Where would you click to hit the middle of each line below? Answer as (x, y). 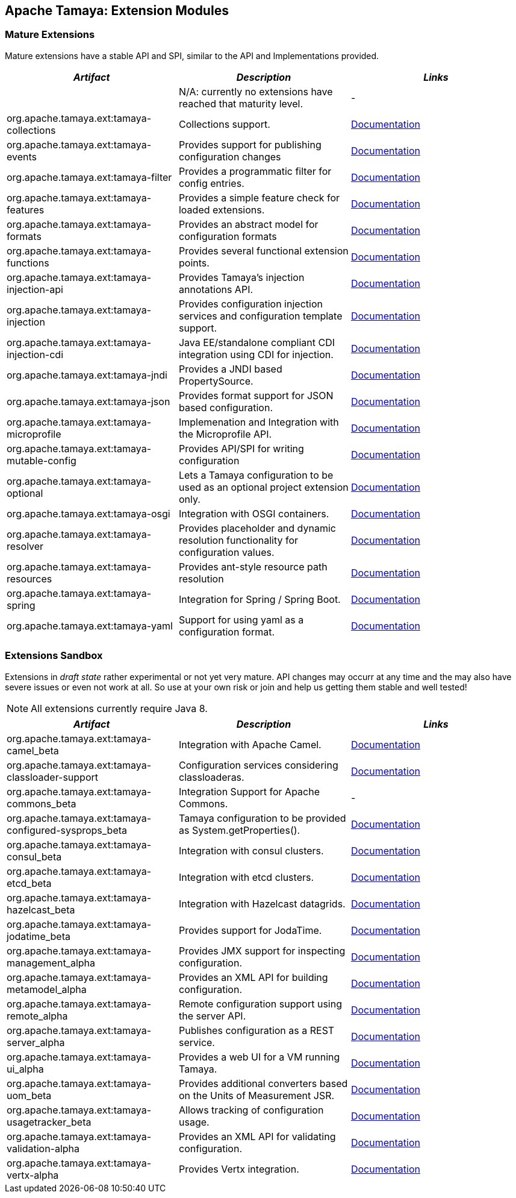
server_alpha (36, 1042)
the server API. (212, 1016)
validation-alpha (43, 1148)
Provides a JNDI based (230, 369)
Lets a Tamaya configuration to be (256, 475)
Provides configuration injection (250, 304)
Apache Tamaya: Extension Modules (117, 11)
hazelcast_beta (41, 910)
